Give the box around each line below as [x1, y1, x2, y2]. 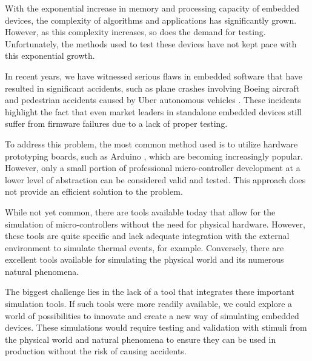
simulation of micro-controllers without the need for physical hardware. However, [5, 217, 305, 230]
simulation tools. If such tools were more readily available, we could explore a [5, 297, 293, 310]
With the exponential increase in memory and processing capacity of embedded [5, 2, 300, 14]
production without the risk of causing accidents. [5, 345, 187, 357]
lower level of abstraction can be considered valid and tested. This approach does [5, 173, 306, 186]
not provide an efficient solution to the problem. [5, 185, 183, 198]
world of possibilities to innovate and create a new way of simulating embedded [5, 309, 299, 322]
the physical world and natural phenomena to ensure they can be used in [5, 332, 276, 345]
